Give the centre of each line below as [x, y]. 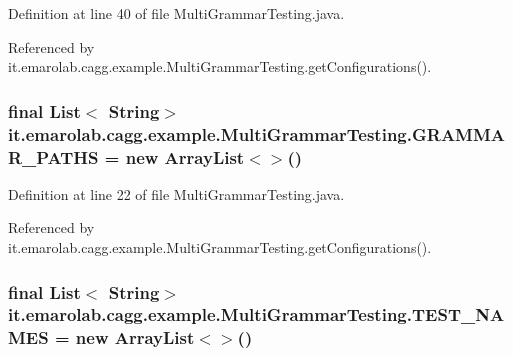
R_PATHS [53, 156]
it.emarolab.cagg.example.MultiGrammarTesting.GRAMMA [257, 133]
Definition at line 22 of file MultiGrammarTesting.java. [176, 193]
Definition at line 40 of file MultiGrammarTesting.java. [176, 13]
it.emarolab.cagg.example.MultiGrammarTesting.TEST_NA [256, 314]
